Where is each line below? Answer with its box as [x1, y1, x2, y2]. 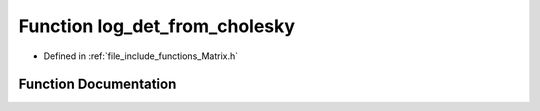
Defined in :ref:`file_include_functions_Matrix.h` [43, 50, 239, 62]
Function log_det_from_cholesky [18, 15, 295, 37]
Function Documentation [18, 76, 177, 93]
